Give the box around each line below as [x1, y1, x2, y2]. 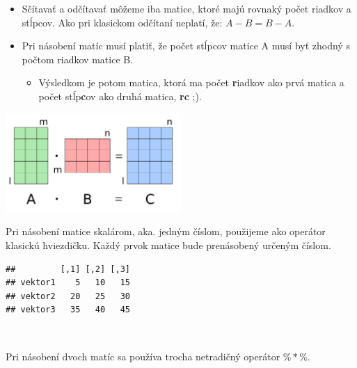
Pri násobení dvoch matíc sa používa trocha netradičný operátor [6, 349, 280, 363]
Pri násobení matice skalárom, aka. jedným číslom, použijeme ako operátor [6, 224, 326, 239]
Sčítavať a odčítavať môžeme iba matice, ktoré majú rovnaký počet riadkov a [22, 1, 351, 15]
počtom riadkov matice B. [22, 51, 134, 66]
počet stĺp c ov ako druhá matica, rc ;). [38, 88, 202, 103]
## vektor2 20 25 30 [6, 291, 130, 301]
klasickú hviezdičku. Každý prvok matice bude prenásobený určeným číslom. [6, 237, 331, 252]
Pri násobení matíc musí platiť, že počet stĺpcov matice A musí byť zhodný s [22, 38, 350, 53]
